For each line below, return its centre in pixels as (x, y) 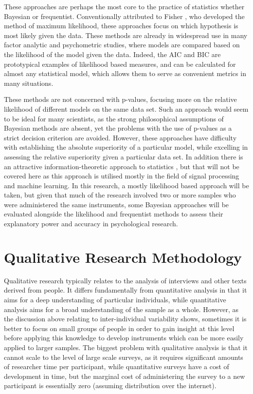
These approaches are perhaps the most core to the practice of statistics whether (124, 6)
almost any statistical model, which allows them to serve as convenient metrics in (125, 73)
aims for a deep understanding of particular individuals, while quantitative (115, 299)
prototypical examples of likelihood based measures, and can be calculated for (120, 64)
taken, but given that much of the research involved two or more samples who (120, 195)
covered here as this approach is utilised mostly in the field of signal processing (122, 176)
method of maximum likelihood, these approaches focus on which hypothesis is (121, 26)
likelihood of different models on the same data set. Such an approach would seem (126, 108)
